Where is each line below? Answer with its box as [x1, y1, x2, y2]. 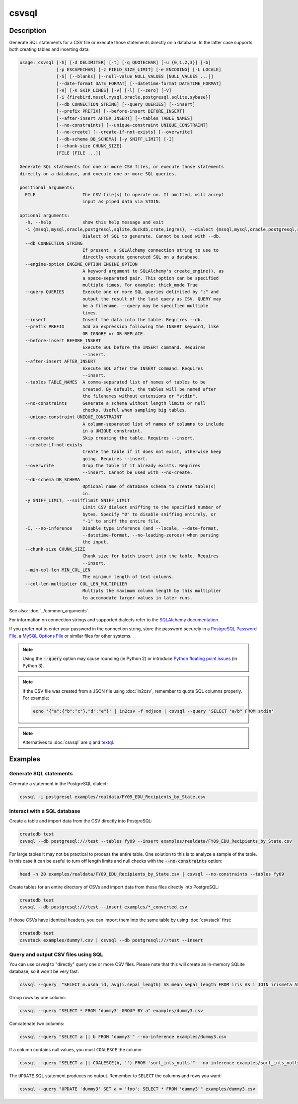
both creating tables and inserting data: [9, 46, 90, 52]
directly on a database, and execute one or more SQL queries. [19, 171, 177, 176]
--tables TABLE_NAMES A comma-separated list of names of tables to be [25, 379, 206, 385]
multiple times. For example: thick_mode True [82, 282, 198, 288]
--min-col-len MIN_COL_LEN [25, 567, 91, 573]
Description [9, 26, 47, 35]
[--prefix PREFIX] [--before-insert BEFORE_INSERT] [56, 108, 185, 114]
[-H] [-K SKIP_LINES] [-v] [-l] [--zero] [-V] [56, 87, 172, 93]
